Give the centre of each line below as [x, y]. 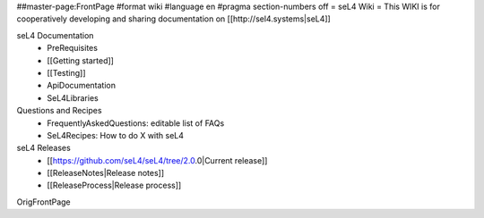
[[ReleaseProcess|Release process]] [114, 185]
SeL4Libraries [73, 97]
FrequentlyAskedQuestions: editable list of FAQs [136, 123]
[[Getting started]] [80, 60]
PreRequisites [73, 48]
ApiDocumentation [82, 86]
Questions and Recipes [59, 111]
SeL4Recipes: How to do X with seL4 [115, 135]
